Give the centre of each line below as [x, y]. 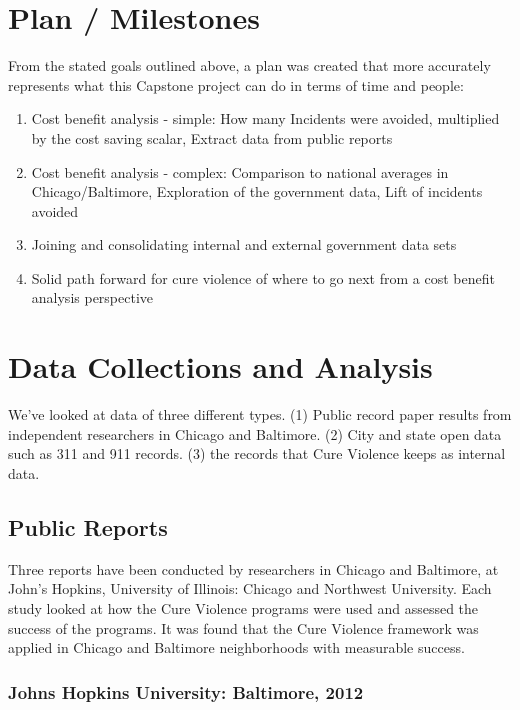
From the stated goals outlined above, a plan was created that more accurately [249, 65]
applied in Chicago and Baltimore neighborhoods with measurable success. [236, 647]
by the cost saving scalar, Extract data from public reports [212, 137]
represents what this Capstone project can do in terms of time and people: [236, 84]
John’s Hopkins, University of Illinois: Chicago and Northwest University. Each [250, 588]
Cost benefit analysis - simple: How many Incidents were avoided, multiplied [265, 118]
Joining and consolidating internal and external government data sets [244, 244]
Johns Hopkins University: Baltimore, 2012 [186, 691]
